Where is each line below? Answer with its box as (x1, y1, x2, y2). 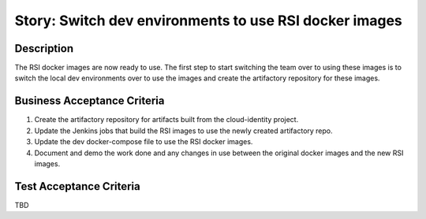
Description (14, 42, 74, 55)
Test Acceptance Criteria (14, 180, 141, 193)
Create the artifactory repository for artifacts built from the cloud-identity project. (34, 115, 299, 124)
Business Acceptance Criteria (14, 95, 165, 108)
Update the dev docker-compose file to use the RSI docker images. (34, 137, 253, 147)
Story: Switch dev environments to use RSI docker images (14, 12, 402, 29)
